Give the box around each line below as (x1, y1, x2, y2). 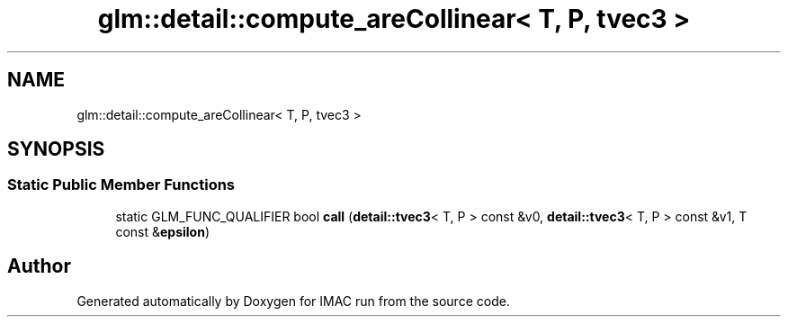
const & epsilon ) (115, 223, 210, 239)
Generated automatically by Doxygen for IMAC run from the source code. (76, 292, 510, 309)
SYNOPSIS (7, 138, 105, 161)
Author (7, 255, 71, 278)
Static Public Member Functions (7, 175, 236, 194)
